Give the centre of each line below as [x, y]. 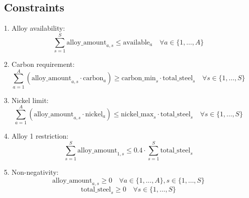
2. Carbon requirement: [39, 64]
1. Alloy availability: [35, 28]
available [136, 42]
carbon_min [139, 78]
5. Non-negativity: [31, 172]
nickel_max [137, 115]
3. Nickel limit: [26, 100]
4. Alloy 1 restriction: [36, 136]
